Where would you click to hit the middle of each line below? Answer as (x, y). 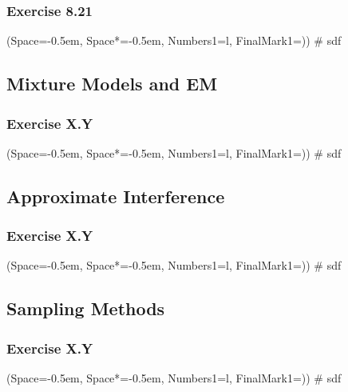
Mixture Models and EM (112, 84)
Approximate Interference (116, 196)
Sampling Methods (86, 308)
